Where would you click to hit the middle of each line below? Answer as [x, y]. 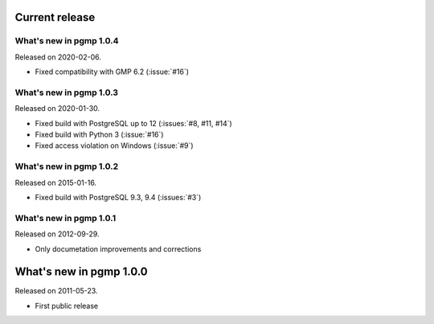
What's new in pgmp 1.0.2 [67, 166]
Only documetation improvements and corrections [118, 248]
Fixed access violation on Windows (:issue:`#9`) [114, 146]
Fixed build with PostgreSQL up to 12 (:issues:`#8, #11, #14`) [133, 123]
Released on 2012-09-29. [57, 234]
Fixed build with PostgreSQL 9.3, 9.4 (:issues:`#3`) [118, 197]
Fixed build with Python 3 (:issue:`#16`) [99, 135]
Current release [55, 17]
